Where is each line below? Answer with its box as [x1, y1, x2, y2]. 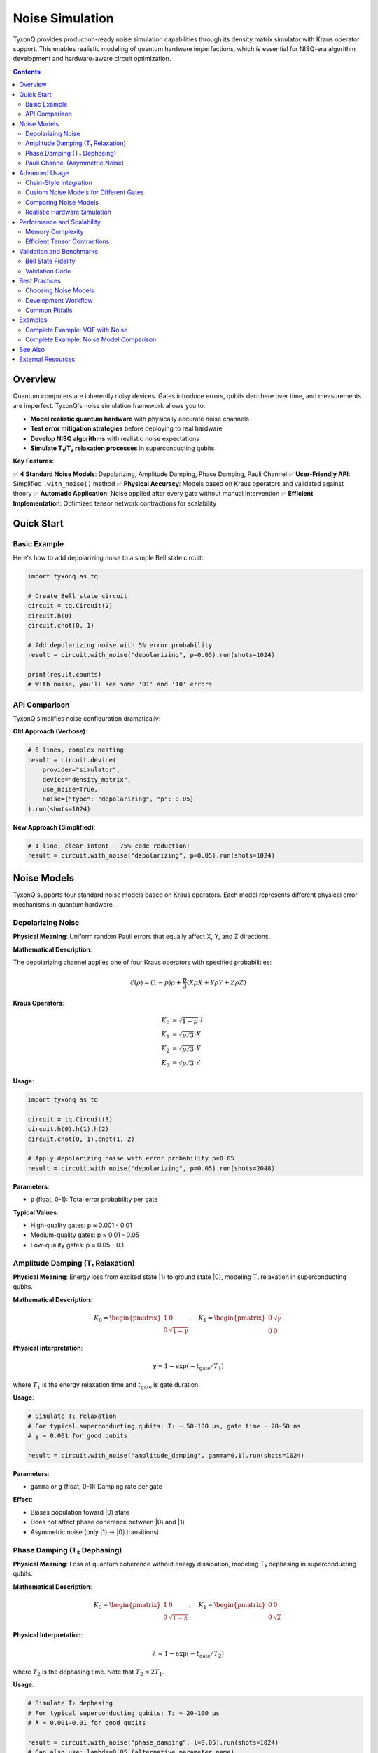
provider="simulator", [42, 766, 120, 774]
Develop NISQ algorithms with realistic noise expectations [30, 434, 199, 442]
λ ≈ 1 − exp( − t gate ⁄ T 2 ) [152, 1649, 224, 1659]
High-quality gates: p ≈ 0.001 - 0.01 [30, 1221, 132, 1229]
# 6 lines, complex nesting [27, 746, 124, 754]
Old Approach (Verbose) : [13, 727, 87, 736]
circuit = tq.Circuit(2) [27, 602, 113, 610]
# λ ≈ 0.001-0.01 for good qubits [27, 1719, 146, 1727]
